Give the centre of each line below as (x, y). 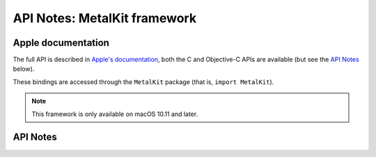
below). (24, 69)
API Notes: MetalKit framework (105, 18)
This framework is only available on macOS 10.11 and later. (115, 114)
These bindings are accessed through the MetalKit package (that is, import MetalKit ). (143, 82)
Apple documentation (61, 43)
